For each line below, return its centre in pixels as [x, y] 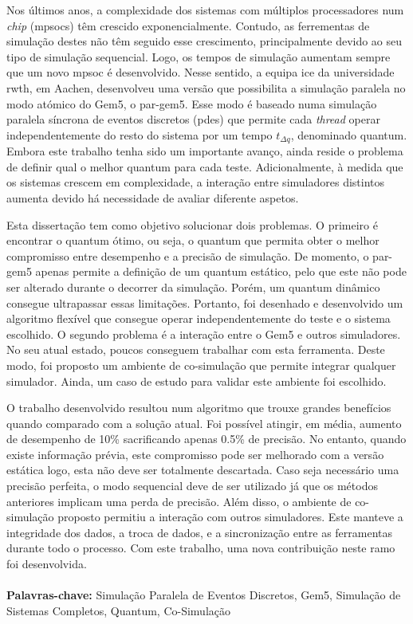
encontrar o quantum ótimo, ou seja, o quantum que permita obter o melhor [193, 240]
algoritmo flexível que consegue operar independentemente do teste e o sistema [199, 318]
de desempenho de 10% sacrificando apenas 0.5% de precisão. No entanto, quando [206, 439]
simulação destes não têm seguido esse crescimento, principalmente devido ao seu [205, 41]
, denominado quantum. [349, 134]
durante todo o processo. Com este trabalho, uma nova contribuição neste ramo [201, 548]
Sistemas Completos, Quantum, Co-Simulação [118, 610]
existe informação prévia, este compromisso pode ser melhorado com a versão [195, 454]
